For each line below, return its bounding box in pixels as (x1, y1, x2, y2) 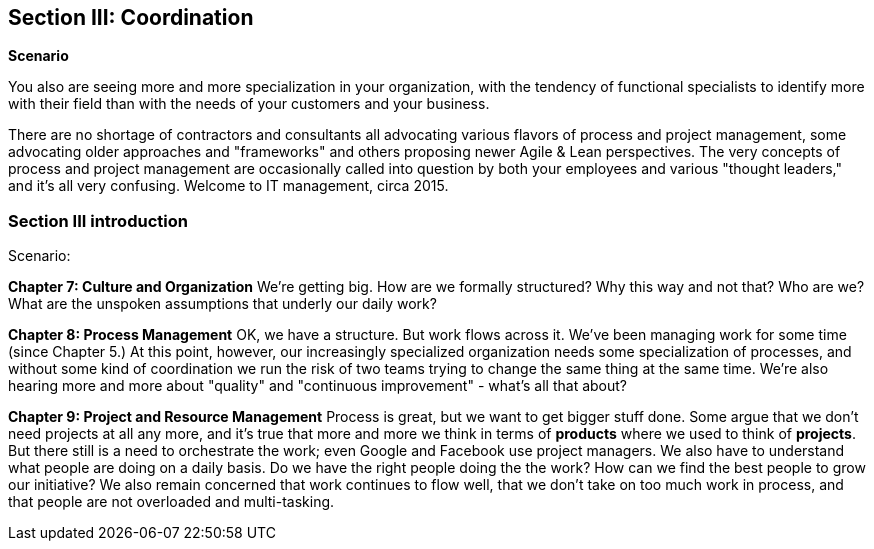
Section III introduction (8, 210, 188, 231)
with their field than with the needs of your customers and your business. (8, 95, 490, 113)
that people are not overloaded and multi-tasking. (8, 493, 335, 511)
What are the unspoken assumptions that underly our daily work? (8, 295, 437, 313)
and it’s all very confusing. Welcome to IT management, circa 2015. (8, 177, 449, 195)
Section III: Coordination (8, 5, 254, 30)
